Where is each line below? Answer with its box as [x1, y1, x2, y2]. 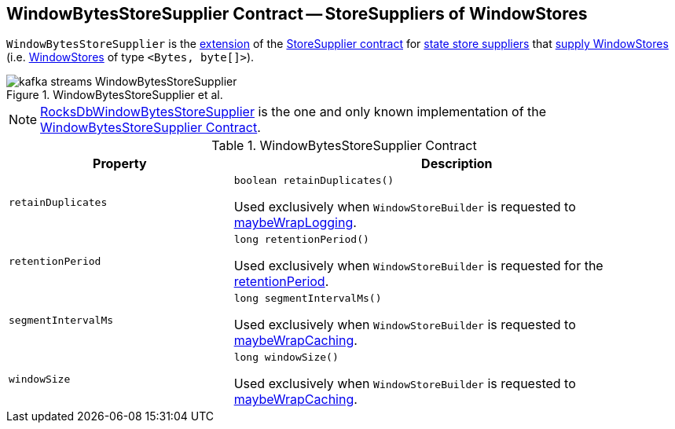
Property [93, 156, 147, 172]
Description [421, 156, 493, 172]
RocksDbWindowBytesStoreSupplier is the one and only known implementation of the [40, 104, 547, 120]
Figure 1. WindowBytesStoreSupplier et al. [6, 88, 223, 102]
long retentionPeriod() [233, 233, 369, 246]
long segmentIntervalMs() [233, 292, 382, 305]
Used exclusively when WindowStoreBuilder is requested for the [233, 258, 603, 274]
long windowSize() [233, 351, 339, 364]
